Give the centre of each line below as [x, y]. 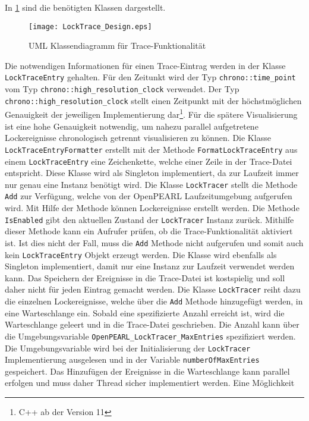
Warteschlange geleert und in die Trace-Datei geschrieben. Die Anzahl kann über [152, 324]
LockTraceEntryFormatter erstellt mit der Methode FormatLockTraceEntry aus [151, 149]
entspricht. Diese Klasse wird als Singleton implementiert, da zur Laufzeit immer [152, 173]
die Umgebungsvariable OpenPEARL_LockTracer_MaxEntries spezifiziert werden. [150, 336]
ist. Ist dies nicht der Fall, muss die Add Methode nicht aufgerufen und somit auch [154, 242]
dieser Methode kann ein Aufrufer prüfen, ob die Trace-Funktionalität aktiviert [149, 231]
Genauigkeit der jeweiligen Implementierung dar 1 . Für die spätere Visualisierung [151, 114]
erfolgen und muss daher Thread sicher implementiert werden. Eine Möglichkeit [150, 383]
